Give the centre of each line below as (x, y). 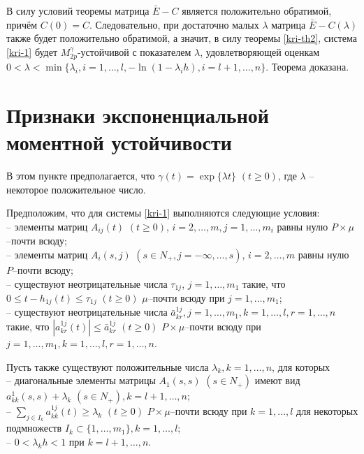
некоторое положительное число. (76, 189)
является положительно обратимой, (257, 10)
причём (22, 24)
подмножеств (34, 428)
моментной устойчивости (119, 142)
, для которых (301, 366)
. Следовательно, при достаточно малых (174, 24)
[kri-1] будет (32, 51)
